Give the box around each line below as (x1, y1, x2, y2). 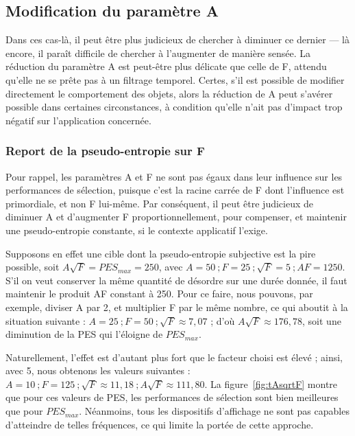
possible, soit (5, 260, 60, 274)
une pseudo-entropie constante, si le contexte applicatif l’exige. (5, 222, 268, 237)
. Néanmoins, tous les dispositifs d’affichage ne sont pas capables (79, 404, 350, 418)
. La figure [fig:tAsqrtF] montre (204, 376, 338, 391)
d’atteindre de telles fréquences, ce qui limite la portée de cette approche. (5, 417, 314, 431)
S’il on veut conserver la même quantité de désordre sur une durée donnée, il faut (5, 273, 347, 287)
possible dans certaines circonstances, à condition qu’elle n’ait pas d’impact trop (5, 100, 343, 114)
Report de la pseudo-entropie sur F (5, 142, 205, 159)
